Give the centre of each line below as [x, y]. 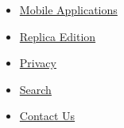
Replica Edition [58, 36]
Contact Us [47, 116]
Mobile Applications [68, 9]
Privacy [38, 63]
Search [35, 89]
